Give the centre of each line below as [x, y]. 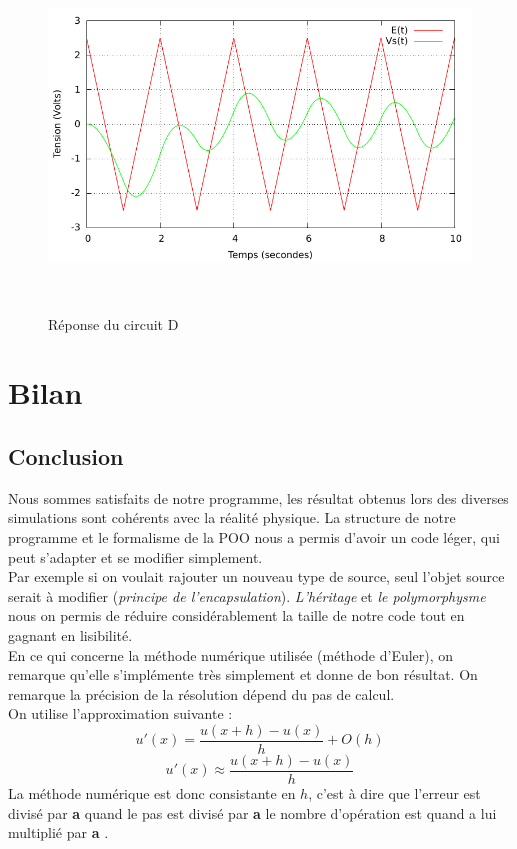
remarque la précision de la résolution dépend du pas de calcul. [201, 693]
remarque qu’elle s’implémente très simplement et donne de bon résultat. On [243, 674]
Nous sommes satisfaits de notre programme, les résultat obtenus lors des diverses [258, 497]
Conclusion [66, 455]
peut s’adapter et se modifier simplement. [135, 556]
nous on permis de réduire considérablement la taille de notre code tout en [236, 615]
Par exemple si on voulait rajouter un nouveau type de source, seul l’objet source [256, 576]
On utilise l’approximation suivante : [120, 713]
